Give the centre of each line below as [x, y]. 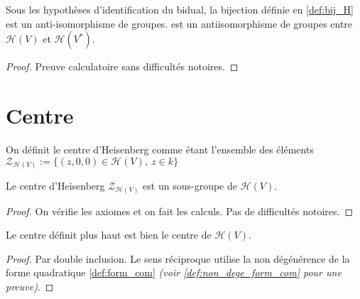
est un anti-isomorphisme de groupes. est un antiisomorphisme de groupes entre [179, 23]
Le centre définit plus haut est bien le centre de [109, 235]
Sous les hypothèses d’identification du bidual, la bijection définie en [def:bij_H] [180, 9]
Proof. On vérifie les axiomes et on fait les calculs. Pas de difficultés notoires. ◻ [180, 211]
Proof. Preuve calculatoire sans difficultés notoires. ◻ [122, 66]
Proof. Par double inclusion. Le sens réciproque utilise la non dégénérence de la [178, 258]
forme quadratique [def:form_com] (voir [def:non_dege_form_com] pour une [174, 272]
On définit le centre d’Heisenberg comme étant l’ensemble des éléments [160, 149]
